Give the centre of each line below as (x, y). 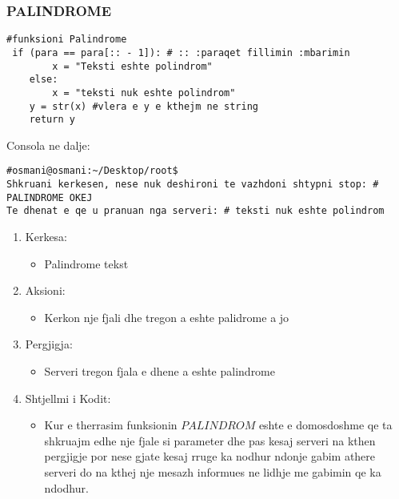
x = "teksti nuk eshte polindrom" (144, 93)
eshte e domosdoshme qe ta (325, 425)
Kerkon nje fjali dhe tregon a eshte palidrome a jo (167, 317)
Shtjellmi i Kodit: (68, 398)
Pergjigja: (49, 344)
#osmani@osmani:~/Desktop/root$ (92, 171)
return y (52, 120)
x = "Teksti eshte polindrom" (132, 66)
